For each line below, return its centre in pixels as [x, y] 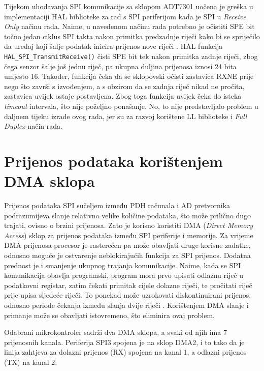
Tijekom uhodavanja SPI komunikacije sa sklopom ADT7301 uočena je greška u [129, 6]
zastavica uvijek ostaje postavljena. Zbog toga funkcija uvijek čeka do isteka [123, 96]
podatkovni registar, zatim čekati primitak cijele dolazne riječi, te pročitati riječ [128, 285]
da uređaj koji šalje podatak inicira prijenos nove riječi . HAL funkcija [113, 46]
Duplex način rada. [33, 126]
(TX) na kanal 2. [31, 362]
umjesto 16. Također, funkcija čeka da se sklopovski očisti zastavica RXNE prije [129, 76]
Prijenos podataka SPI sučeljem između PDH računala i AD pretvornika [117, 205]
